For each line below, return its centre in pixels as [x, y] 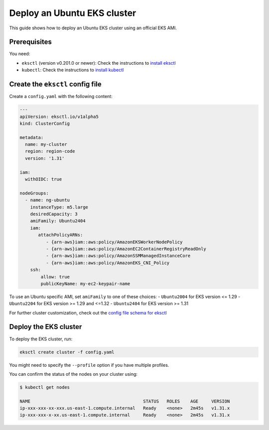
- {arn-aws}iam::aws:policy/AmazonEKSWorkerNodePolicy [114, 242]
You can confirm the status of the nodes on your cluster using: [73, 374]
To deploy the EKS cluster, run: [41, 339]
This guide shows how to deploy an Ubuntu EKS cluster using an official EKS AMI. [93, 28]
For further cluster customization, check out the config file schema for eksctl [88, 313]
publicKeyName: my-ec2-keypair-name [85, 283]
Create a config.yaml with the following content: [61, 97]
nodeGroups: [34, 193]
